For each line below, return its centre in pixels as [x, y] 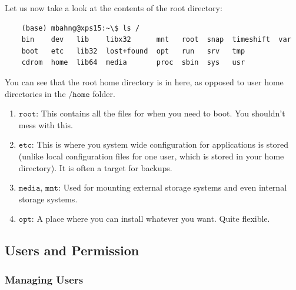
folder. [104, 93]
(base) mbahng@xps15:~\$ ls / [81, 28]
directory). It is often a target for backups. [95, 167]
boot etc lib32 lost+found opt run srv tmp [133, 51]
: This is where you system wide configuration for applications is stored [160, 144]
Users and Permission [72, 250]
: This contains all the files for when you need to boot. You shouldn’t [161, 113]
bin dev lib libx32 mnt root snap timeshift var [156, 40]
